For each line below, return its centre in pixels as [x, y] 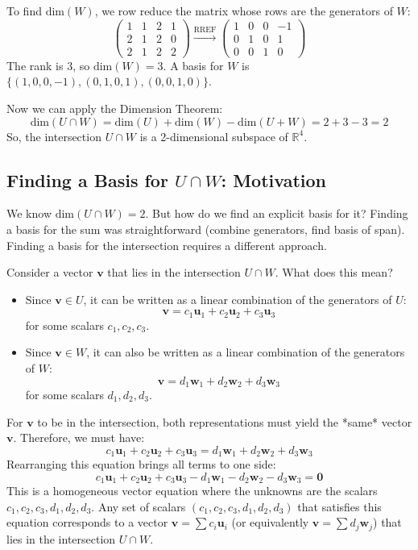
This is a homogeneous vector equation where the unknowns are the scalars [192, 491]
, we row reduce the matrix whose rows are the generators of [244, 10]
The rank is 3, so [48, 65]
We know [29, 213]
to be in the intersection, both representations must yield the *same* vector [225, 421]
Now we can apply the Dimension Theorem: [115, 108]
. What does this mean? [334, 272]
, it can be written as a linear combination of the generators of [238, 299]
